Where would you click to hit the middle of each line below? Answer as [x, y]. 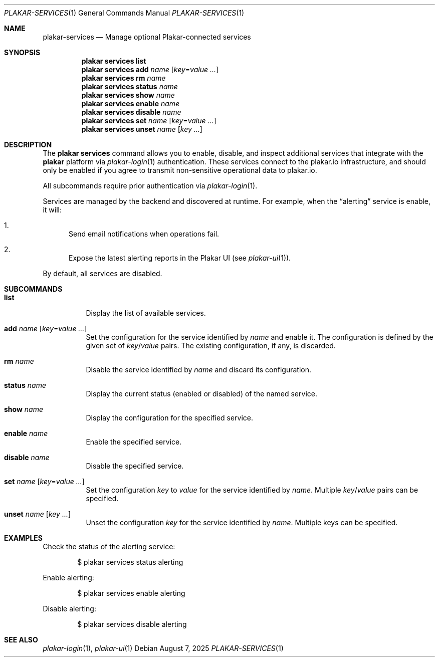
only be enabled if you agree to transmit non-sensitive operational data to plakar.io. [180, 170]
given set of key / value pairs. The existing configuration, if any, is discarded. [211, 346]
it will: [52, 210]
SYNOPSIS [22, 52]
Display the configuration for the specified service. [170, 418]
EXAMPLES [23, 538]
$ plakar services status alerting [130, 562]
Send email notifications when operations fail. [144, 234]
